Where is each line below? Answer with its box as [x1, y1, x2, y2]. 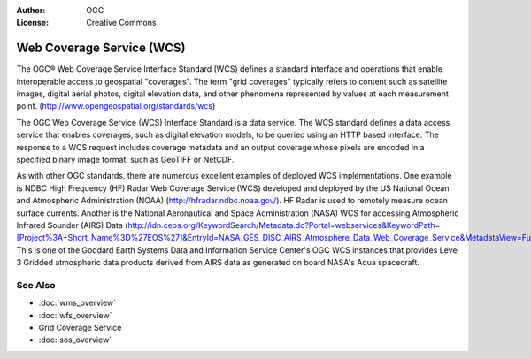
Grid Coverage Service [38, 323, 122, 333]
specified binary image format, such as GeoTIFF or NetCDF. [16, 155, 235, 165]
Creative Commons [86, 18, 157, 28]
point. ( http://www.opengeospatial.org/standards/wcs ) [16, 101, 216, 111]
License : [16, 18, 49, 28]
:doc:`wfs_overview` [38, 309, 112, 320]
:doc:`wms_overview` [38, 297, 117, 309]
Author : [16, 5, 46, 15]
